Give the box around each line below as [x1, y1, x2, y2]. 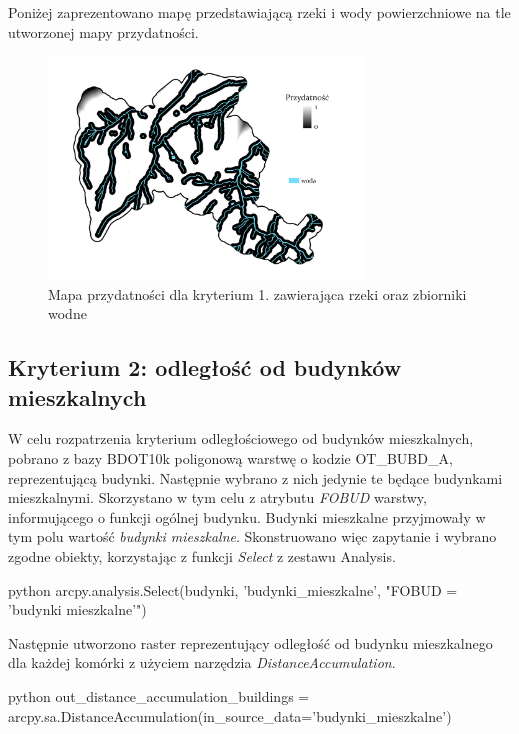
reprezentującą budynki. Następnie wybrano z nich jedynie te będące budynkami [8, 467, 503, 488]
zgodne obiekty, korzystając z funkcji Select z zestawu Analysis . [8, 546, 396, 567]
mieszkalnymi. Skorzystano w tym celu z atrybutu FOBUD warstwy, [8, 487, 427, 508]
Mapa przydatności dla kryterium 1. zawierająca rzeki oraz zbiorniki [48, 283, 467, 304]
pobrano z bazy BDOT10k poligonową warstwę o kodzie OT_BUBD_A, [8, 448, 453, 469]
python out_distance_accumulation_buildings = [8, 685, 310, 706]
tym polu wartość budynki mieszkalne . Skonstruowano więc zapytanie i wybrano [8, 526, 497, 547]
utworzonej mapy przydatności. [8, 21, 199, 42]
